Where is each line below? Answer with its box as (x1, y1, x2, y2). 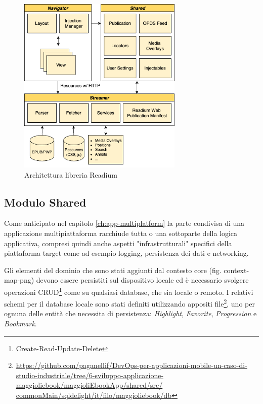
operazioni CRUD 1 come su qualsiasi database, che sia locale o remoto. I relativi (4, 285, 253, 297)
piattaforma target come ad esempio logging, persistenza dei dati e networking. (4, 248, 249, 258)
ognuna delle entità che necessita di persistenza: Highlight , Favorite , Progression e (4, 308, 257, 319)
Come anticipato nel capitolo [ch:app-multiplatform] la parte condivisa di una (4, 218, 245, 228)
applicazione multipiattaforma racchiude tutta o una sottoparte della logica (4, 227, 238, 238)
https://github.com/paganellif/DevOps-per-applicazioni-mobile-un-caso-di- (16, 360, 247, 371)
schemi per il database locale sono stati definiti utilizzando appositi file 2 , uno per (4, 297, 255, 309)
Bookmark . (4, 318, 37, 329)
